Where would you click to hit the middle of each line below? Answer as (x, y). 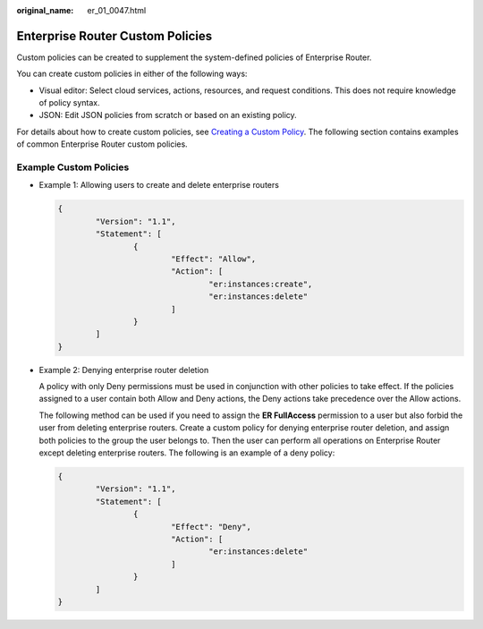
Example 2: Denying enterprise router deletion (124, 370)
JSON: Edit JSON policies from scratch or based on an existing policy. (168, 115)
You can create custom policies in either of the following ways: (132, 74)
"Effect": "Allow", (213, 259)
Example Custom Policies (73, 167)
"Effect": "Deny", (211, 527)
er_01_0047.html (117, 10)
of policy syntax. (69, 103)
